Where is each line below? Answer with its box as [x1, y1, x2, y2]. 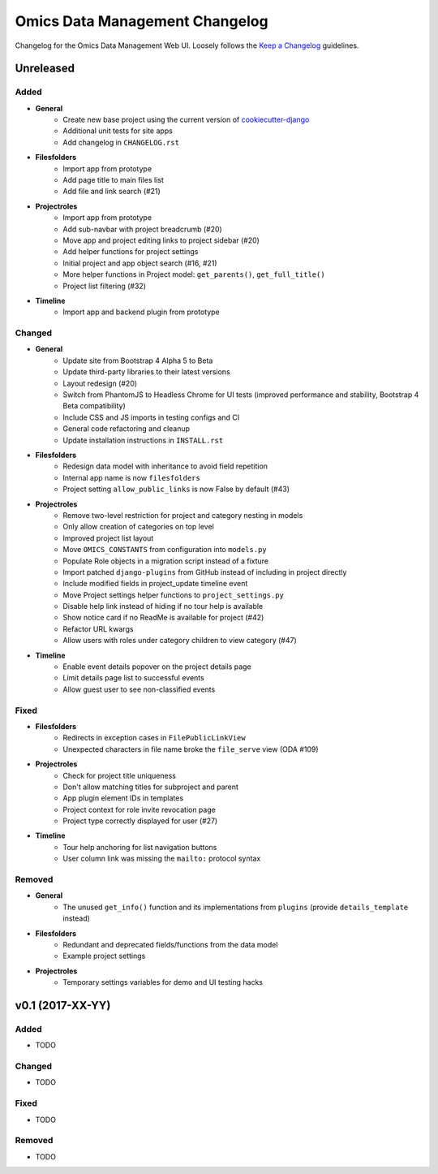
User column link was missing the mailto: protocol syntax [62, 853, 261, 864]
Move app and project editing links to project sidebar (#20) [62, 235, 260, 245]
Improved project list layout [62, 533, 154, 543]
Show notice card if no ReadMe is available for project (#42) [62, 613, 264, 623]
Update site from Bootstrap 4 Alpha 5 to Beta [62, 356, 213, 365]
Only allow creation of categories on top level [62, 522, 214, 532]
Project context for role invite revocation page [62, 805, 217, 814]
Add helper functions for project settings [62, 247, 199, 257]
